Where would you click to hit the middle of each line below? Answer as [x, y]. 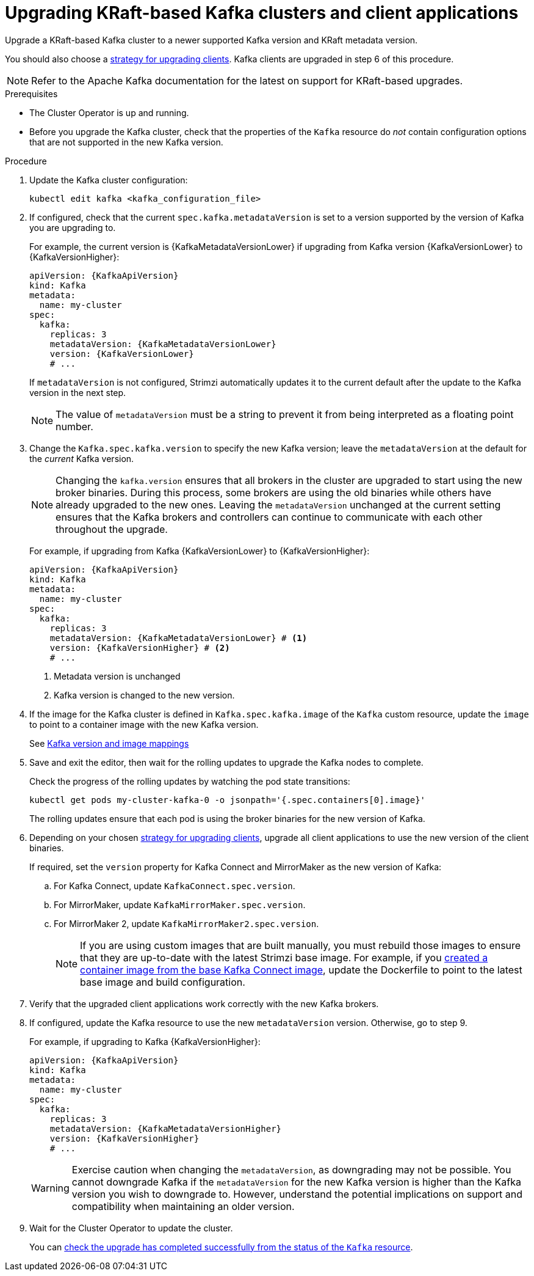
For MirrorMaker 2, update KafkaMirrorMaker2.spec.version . [186, 923]
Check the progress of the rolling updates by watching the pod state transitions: [190, 781]
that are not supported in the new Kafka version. [126, 142]
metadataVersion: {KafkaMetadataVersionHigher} [166, 1128]
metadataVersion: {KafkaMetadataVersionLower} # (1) [179, 638]
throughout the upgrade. [112, 529]
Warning [50, 1188]
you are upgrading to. [73, 227]
